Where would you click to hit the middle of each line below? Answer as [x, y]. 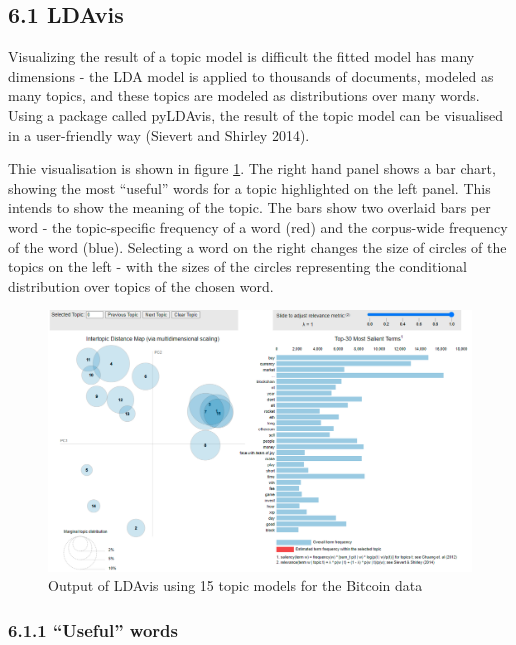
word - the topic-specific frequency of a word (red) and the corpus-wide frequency [258, 226]
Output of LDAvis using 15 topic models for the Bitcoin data [235, 585]
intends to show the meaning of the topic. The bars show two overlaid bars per [249, 207]
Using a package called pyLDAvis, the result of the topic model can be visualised [256, 114]
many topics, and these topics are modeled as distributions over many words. [244, 95]
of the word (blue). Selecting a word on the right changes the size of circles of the [257, 246]
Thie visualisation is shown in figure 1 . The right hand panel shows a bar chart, [252, 168]
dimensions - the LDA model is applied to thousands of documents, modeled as [251, 75]
